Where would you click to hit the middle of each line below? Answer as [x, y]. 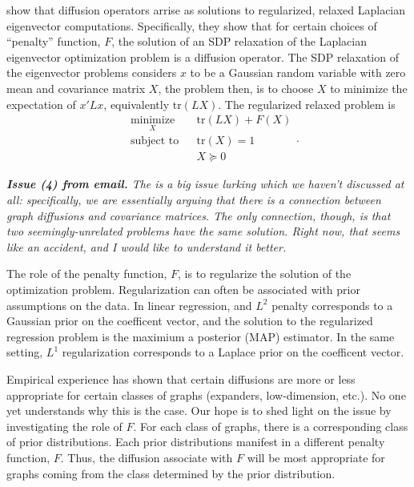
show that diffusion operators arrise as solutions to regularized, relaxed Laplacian [206, 10]
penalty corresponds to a [332, 305]
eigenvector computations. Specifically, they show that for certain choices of [192, 25]
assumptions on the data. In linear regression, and [129, 305]
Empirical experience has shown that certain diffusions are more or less [181, 379]
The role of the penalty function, [87, 274]
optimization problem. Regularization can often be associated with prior [183, 290]
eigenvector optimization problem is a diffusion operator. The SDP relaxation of [203, 56]
